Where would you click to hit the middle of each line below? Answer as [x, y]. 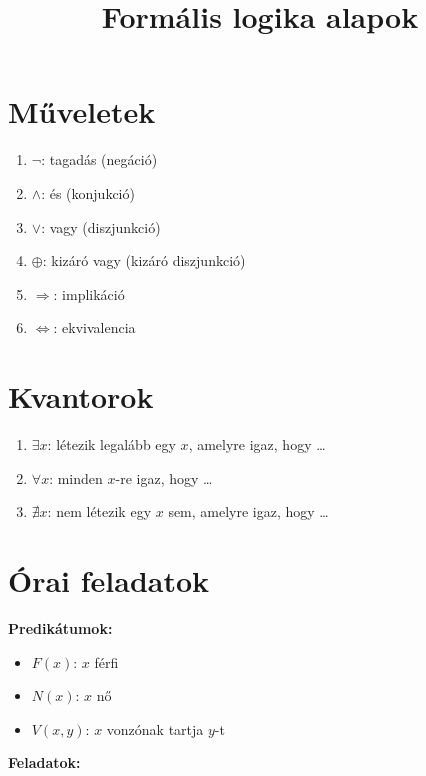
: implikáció [89, 293]
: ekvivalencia [94, 327]
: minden [76, 477]
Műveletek [82, 111]
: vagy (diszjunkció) [101, 226]
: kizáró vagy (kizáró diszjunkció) [144, 260]
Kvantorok [81, 396]
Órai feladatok [109, 579]
